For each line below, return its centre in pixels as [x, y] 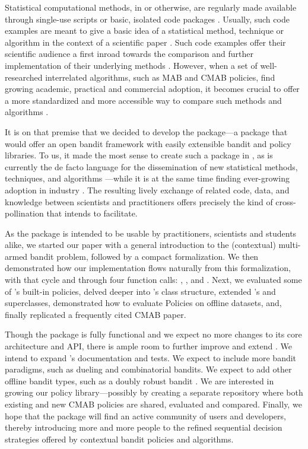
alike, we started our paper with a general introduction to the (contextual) [140, 245]
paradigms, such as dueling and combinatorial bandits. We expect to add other [148, 369]
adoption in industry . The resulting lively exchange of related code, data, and [147, 190]
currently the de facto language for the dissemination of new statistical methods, [151, 166]
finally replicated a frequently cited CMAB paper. [96, 314]
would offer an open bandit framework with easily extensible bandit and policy [148, 143]
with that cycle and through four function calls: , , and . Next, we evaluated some [153, 280]
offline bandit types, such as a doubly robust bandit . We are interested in [139, 380]
